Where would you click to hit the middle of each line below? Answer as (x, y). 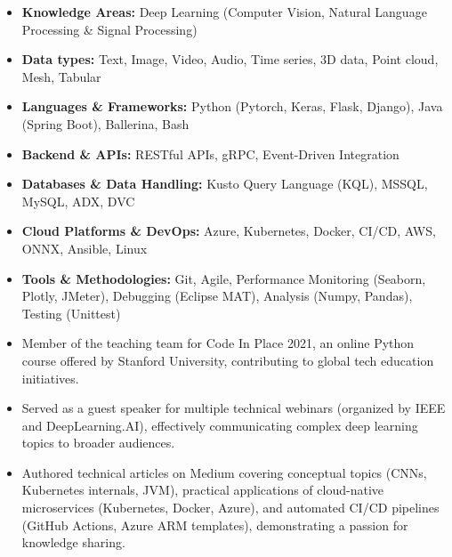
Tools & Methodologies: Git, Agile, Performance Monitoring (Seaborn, (224, 278)
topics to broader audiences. (98, 443)
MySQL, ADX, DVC (78, 201)
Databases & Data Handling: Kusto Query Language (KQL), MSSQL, (225, 184)
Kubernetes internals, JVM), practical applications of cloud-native (202, 490)
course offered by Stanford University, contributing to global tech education (228, 360)
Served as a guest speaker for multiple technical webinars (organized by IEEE (234, 408)
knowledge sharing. (73, 542)
